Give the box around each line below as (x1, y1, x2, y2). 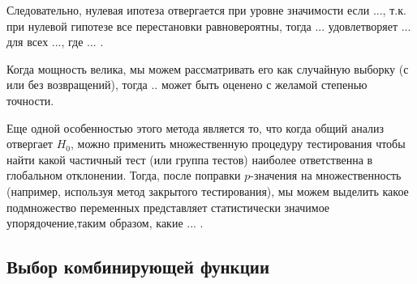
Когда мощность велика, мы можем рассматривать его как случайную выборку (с (6, 60, 409, 77)
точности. (6, 91, 54, 108)
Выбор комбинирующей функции (6, 254, 270, 279)
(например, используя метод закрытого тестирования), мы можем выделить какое (6, 182, 409, 199)
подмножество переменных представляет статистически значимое (6, 198, 330, 215)
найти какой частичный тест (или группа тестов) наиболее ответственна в (6, 150, 373, 167)
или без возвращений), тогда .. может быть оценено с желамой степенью (6, 76, 368, 93)
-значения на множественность (250, 167, 402, 184)
